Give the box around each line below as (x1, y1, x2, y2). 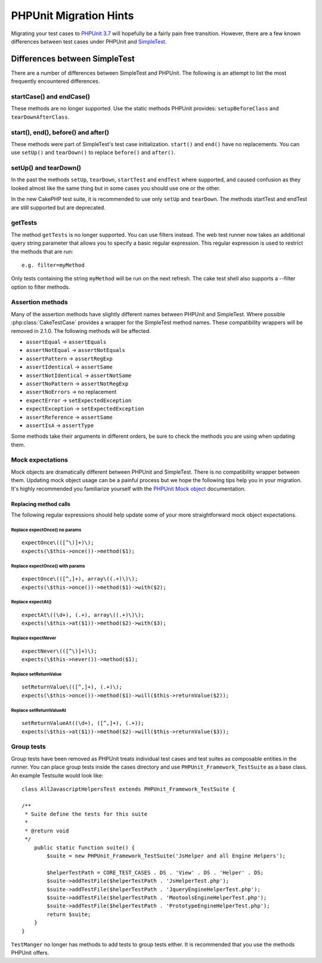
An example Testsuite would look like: (11, 771, 104, 779)
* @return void (24, 827, 69, 834)
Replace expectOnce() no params (11, 527, 82, 533)
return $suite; (47, 910, 91, 918)
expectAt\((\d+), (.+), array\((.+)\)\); (21, 612, 144, 618)
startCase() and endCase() (11, 92, 91, 101)
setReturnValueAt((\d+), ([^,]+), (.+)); (21, 720, 144, 727)
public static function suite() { (33, 844, 135, 851)
